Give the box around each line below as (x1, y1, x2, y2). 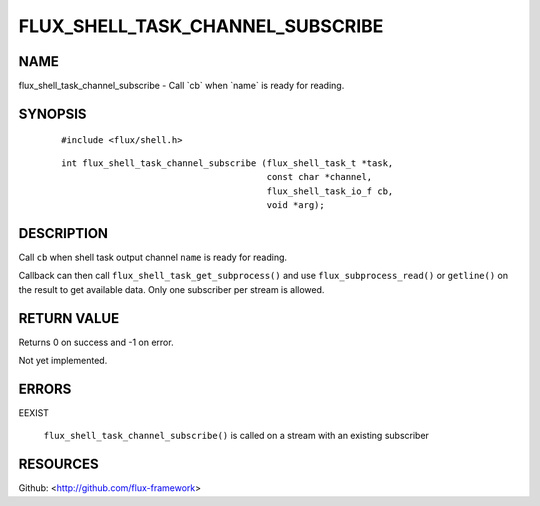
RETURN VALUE (18, 310, 120, 327)
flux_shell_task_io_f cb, (266, 185, 394, 197)
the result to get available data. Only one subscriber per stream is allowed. (18, 283, 325, 295)
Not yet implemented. (18, 355, 108, 367)
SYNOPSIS (18, 105, 87, 122)
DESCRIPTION (18, 225, 109, 242)
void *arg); (266, 200, 325, 211)
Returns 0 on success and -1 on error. (18, 336, 174, 348)
